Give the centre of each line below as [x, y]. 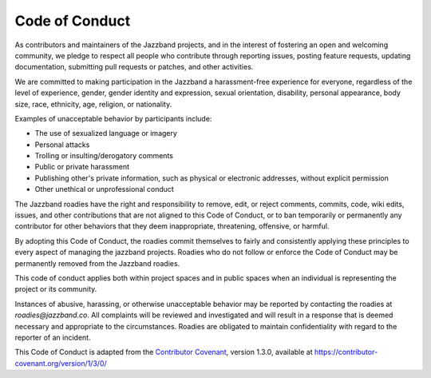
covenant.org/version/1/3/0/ [61, 363]
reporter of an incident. [53, 337]
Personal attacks [62, 145]
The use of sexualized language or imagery [106, 133]
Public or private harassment [82, 167]
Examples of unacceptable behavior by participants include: [113, 118]
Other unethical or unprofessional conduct [105, 189]
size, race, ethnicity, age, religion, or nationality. [93, 104]
